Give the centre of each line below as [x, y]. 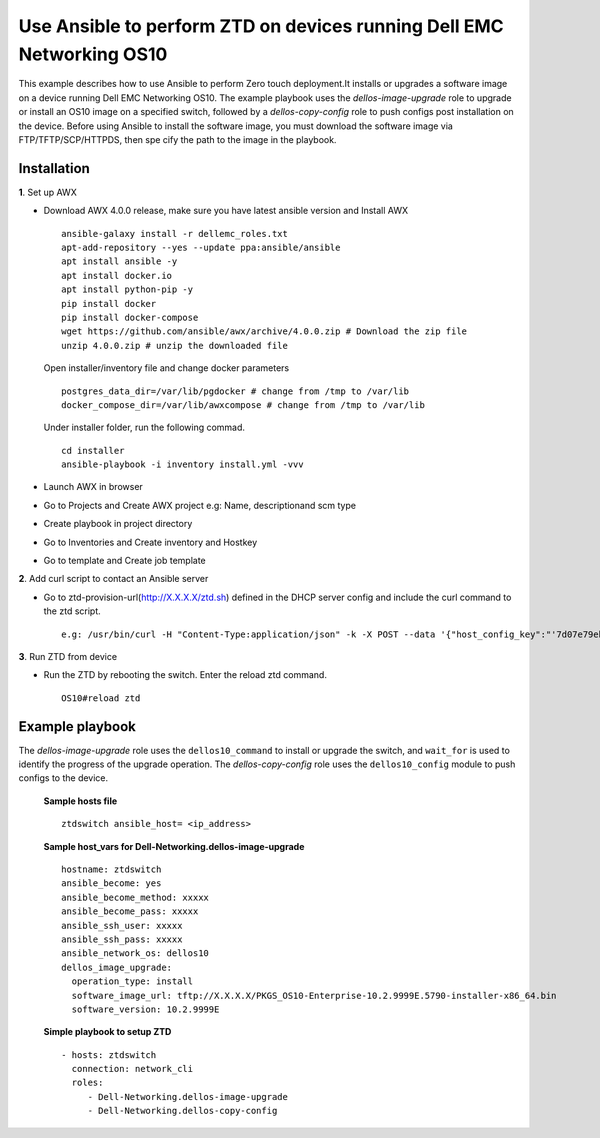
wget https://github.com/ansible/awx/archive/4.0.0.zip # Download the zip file [264, 331]
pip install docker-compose [130, 317]
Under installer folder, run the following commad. [144, 427]
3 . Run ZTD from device [68, 656]
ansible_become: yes [111, 883]
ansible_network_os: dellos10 [135, 953]
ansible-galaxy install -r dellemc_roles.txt [175, 233]
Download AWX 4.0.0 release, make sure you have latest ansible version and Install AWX [226, 211]
